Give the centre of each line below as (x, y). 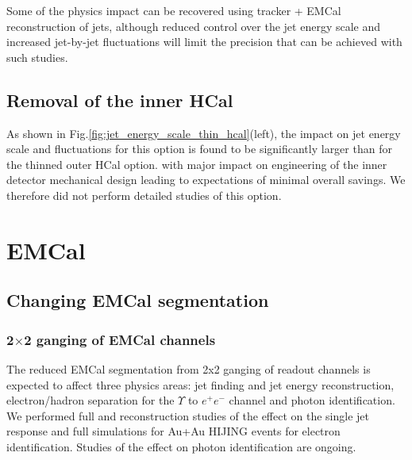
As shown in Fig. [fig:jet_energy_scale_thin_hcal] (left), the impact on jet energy (204, 133)
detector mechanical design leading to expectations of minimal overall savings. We (206, 180)
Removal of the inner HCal (120, 100)
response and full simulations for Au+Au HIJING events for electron (173, 431)
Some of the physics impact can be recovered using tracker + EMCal (174, 10)
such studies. (37, 57)
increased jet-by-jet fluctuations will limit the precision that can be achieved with (204, 42)
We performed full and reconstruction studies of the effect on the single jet (188, 415)
